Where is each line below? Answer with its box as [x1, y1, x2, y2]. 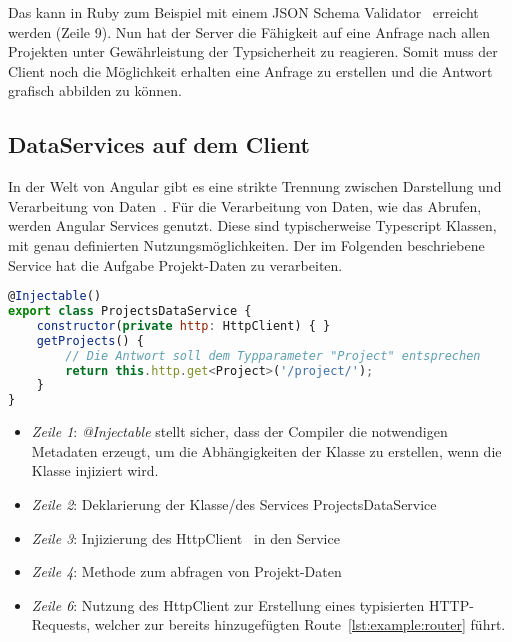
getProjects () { [36, 333, 145, 348]
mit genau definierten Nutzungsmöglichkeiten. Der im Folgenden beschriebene [8, 234, 485, 255]
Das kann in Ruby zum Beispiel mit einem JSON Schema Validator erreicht [8, 2, 479, 22]
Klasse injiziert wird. [31, 460, 159, 481]
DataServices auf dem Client [8, 129, 310, 160]
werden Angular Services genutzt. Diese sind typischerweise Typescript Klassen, [8, 215, 497, 236]
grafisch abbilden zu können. [8, 80, 182, 101]
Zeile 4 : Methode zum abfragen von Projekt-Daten [31, 561, 342, 582]
